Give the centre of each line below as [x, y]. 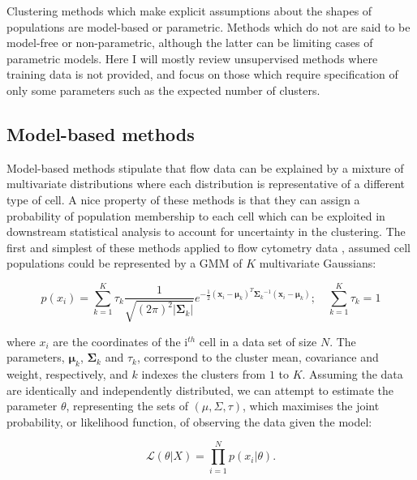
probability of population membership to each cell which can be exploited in [196, 215]
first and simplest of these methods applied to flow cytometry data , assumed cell [208, 247]
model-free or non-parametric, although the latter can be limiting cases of [190, 43]
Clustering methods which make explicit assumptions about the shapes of [189, 11]
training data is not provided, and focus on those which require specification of [202, 74]
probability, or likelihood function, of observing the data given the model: [189, 421]
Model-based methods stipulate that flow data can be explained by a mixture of [205, 167]
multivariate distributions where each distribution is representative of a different [206, 184]
